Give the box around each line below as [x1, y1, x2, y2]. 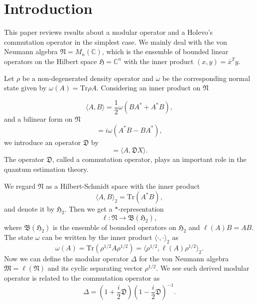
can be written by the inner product [42, 231, 152, 242]
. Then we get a [64, 204, 113, 214]
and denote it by [4, 204, 55, 214]
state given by [4, 82, 47, 93]
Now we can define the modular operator [4, 253, 129, 263]
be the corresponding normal [162, 73, 251, 83]
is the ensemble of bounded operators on [53, 222, 176, 232]
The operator [4, 154, 44, 164]
